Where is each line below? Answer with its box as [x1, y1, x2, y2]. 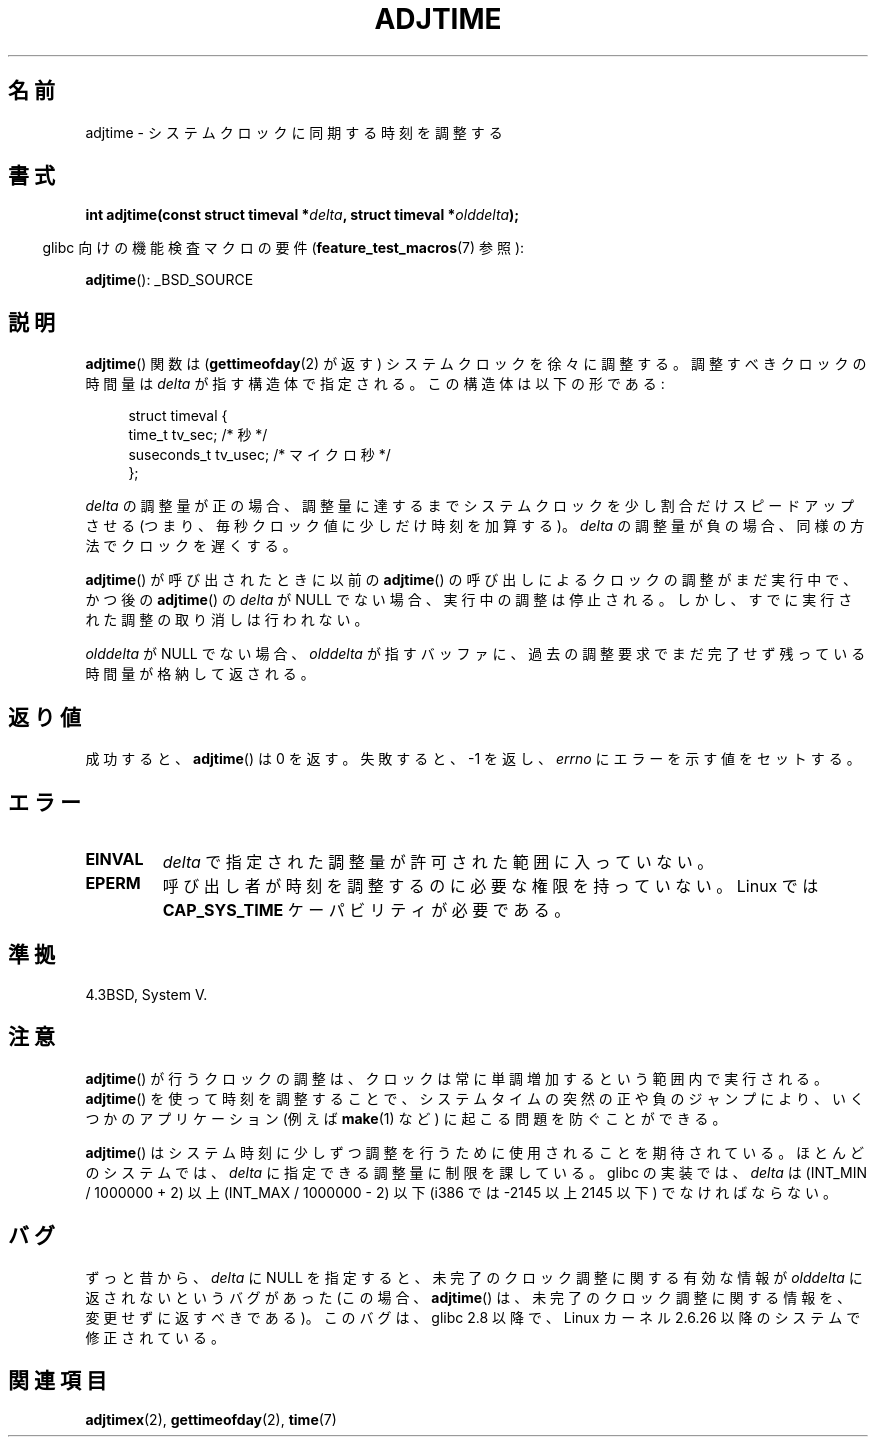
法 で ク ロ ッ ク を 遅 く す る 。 [85, 537, 297, 555]
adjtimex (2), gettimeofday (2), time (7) [85, 1411, 337, 1429]
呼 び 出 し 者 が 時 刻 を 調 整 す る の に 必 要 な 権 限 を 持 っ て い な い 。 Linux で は [162, 875, 819, 896]
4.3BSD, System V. [85, 985, 208, 1003]
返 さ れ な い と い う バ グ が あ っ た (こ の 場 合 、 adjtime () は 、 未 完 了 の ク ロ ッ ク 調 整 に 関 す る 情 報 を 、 [85, 1288, 852, 1306]
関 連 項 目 [8, 1367, 107, 1393]
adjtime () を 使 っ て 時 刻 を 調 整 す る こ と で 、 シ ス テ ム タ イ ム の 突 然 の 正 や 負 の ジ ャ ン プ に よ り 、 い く [85, 1089, 864, 1107]
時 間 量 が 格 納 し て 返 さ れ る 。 [85, 665, 315, 683]
